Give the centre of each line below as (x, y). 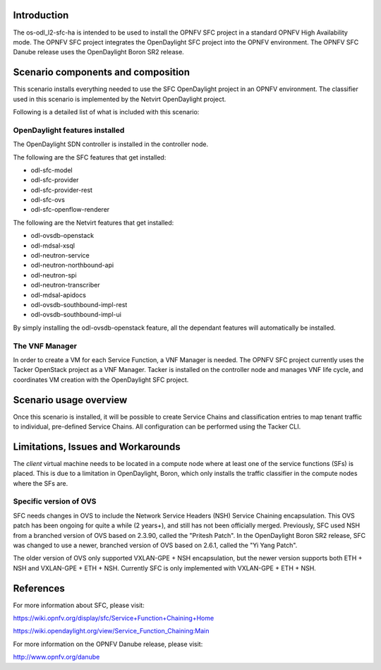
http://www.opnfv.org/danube (56, 657)
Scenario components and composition (102, 72)
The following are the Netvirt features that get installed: (93, 222)
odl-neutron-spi (54, 275)
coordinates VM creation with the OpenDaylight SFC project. (101, 379)
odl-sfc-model (52, 170)
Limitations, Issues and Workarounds (97, 447)
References (39, 588)
